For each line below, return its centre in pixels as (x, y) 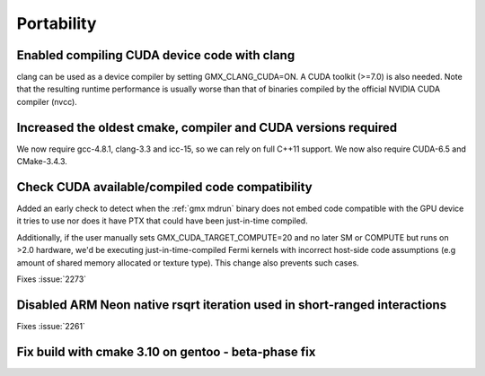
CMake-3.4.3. (42, 162)
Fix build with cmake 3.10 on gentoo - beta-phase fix (166, 351)
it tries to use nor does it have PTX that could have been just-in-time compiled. (163, 221)
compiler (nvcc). (47, 101)
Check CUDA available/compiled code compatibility (165, 187)
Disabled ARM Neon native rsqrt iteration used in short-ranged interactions (232, 305)
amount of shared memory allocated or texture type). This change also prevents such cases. (188, 262)
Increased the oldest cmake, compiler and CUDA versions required (207, 127)
